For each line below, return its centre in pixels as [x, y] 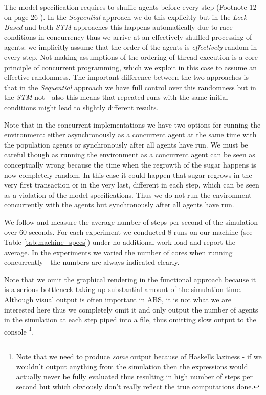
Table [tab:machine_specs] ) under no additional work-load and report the [120, 242]
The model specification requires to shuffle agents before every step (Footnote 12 [130, 7]
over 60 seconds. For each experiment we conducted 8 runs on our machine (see [128, 232]
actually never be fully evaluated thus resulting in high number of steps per [134, 376]
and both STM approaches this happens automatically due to [121, 27]
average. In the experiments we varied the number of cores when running [118, 252]
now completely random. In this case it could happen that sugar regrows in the [128, 174]
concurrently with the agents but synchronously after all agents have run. [119, 205]
